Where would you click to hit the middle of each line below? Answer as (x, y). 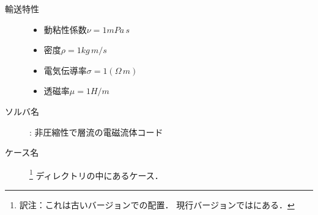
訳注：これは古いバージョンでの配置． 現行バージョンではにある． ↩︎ (157, 205)
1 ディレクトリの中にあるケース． (96, 174)
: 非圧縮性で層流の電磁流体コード (96, 132)
